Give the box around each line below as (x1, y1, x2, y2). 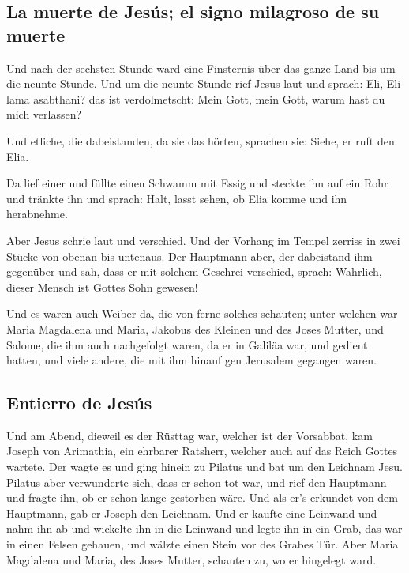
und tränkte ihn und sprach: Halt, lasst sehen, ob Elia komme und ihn (6, 190, 347, 206)
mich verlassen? (6, 106, 82, 123)
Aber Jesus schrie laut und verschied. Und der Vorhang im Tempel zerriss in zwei (6, 232, 400, 248)
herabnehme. (6, 205, 68, 222)
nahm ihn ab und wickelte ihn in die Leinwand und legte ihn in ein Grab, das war (6, 520, 403, 537)
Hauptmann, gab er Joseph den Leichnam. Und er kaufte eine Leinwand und (6, 504, 377, 521)
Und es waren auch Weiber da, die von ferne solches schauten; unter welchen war (6, 305, 398, 322)
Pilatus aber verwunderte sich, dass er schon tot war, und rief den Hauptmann (6, 473, 387, 490)
